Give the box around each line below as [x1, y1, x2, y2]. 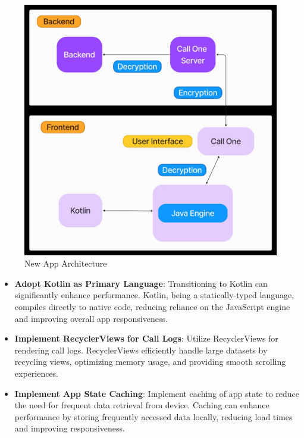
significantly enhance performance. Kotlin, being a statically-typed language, [14, 289, 294, 301]
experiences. [14, 367, 59, 380]
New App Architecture [24, 257, 107, 270]
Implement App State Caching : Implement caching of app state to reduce [14, 387, 300, 399]
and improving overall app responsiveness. [14, 312, 168, 324]
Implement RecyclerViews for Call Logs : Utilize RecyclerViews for [14, 332, 278, 345]
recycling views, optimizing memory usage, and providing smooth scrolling [14, 355, 286, 368]
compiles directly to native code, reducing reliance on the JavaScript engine [14, 301, 290, 313]
